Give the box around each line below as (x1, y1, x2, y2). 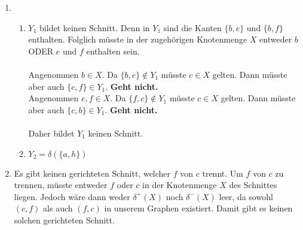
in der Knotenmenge (142, 178, 217, 191)
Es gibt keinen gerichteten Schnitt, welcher (14, 167, 171, 179)
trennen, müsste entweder (14, 178, 108, 191)
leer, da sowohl (219, 190, 273, 202)
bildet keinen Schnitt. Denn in (39, 21, 150, 34)
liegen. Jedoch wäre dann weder (14, 190, 130, 202)
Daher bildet (28, 126, 75, 139)
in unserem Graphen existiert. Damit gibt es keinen (104, 202, 293, 214)
